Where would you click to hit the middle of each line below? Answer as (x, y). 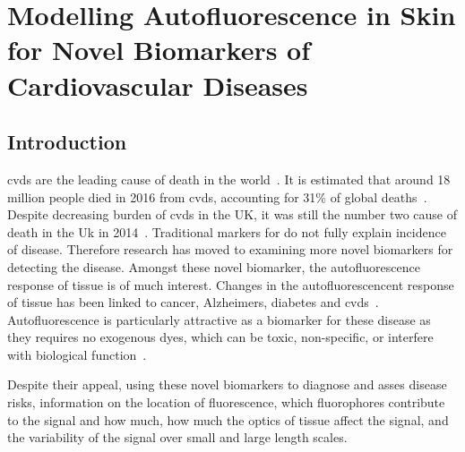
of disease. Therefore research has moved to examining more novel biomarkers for (230, 249)
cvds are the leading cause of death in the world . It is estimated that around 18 (229, 179)
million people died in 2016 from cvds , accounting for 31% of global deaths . (217, 196)
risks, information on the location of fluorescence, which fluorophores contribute (226, 402)
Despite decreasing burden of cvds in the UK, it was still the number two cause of (232, 214)
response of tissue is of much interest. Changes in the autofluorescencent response (231, 284)
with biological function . (77, 354)
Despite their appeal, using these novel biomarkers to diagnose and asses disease (227, 384)
